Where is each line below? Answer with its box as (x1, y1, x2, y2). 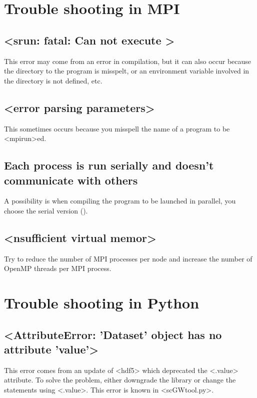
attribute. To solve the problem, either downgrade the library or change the (4, 374, 236, 385)
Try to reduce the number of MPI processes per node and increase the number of (4, 253, 252, 263)
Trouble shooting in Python (4, 292, 199, 313)
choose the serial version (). (4, 205, 88, 215)
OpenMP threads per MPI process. (4, 263, 111, 273)
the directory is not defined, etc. (4, 75, 102, 85)
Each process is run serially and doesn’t (4, 157, 214, 173)
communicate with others (4, 172, 138, 187)
